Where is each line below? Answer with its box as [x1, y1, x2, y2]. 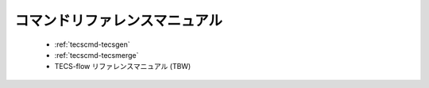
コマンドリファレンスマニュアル [14, 12, 222, 29]
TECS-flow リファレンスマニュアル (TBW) [54, 62, 191, 71]
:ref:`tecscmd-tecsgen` [54, 40, 130, 49]
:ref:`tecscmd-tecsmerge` [54, 50, 139, 59]
